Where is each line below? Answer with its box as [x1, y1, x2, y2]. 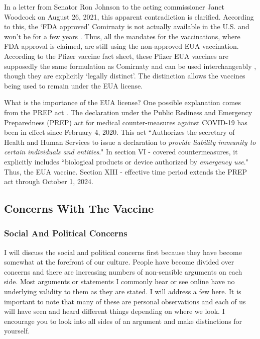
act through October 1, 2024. [4, 176, 93, 187]
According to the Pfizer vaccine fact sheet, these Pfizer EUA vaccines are [4, 50, 228, 61]
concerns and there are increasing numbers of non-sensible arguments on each [4, 266, 242, 277]
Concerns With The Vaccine [4, 201, 154, 216]
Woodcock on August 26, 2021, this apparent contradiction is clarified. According [4, 11, 254, 22]
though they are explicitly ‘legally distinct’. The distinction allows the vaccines [4, 70, 245, 81]
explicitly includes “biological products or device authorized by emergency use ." [4, 156, 248, 166]
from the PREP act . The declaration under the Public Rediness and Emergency [4, 107, 252, 117]
